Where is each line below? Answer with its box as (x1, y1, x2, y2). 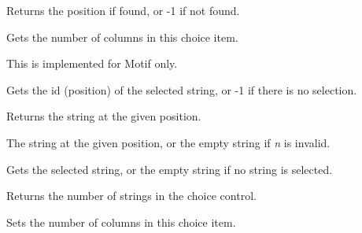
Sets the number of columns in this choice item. (6, 213, 236, 230)
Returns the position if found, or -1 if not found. (6, 2, 240, 18)
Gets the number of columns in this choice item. (6, 28, 238, 45)
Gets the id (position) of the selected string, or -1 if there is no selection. (6, 81, 357, 98)
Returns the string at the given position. (6, 108, 201, 124)
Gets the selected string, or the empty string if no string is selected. (6, 161, 333, 177)
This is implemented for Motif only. (6, 55, 178, 72)
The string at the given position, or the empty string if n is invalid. (6, 134, 331, 150)
